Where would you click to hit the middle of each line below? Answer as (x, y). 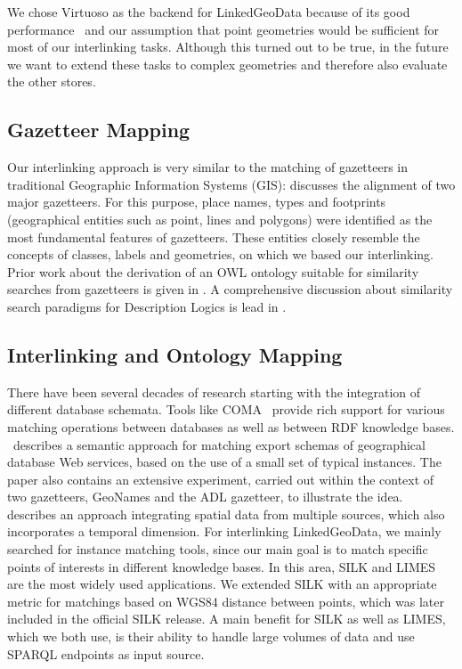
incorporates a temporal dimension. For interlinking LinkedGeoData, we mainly (224, 531)
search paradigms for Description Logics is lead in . (147, 306)
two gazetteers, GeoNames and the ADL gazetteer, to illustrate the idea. (205, 497)
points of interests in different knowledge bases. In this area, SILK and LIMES (222, 566)
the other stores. (52, 82)
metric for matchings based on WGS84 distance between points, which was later (226, 601)
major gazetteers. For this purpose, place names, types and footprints (197, 202)
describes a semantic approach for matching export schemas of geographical (219, 444)
